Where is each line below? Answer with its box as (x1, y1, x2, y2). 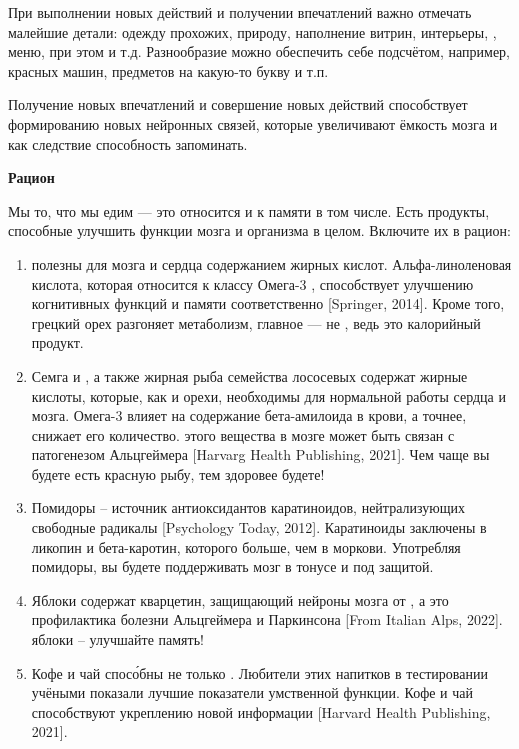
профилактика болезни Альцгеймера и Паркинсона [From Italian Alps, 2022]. (31, 609, 503, 630)
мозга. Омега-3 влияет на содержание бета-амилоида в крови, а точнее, (31, 405, 467, 426)
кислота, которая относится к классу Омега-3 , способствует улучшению (31, 273, 474, 294)
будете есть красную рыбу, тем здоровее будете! (31, 463, 325, 484)
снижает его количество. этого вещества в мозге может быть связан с (31, 424, 455, 445)
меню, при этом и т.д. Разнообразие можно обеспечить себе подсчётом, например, (8, 41, 510, 62)
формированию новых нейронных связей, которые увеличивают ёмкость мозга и (8, 113, 498, 134)
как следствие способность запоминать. (8, 133, 248, 154)
